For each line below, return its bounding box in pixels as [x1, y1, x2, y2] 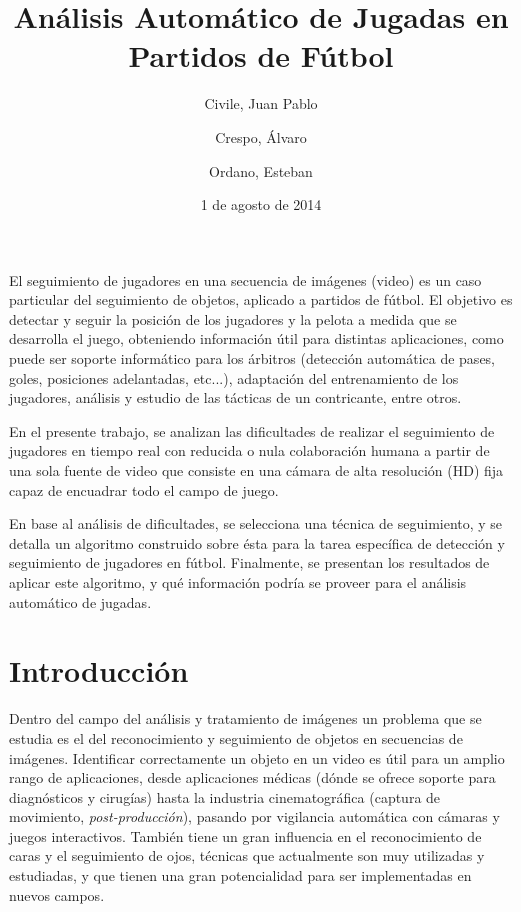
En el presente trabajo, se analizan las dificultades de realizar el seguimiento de [9, 420, 495, 441]
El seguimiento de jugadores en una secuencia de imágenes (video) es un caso [9, 269, 482, 290]
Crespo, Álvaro [215, 126, 307, 147]
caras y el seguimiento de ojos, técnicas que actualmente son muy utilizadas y [9, 845, 485, 866]
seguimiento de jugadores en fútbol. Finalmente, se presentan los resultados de [9, 552, 490, 573]
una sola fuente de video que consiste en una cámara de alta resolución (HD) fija [9, 460, 504, 481]
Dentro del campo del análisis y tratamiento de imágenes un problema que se [9, 708, 482, 729]
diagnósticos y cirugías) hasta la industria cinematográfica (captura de [9, 786, 441, 807]
